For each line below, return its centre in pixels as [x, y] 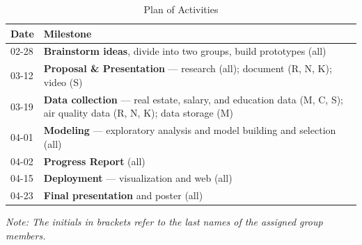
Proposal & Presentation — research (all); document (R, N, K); [188, 68]
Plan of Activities [181, 9]
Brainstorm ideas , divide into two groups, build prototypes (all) [185, 51]
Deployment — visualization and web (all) [138, 178]
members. [26, 235]
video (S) [63, 82]
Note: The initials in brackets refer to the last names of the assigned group [164, 222]
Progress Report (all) [94, 161]
